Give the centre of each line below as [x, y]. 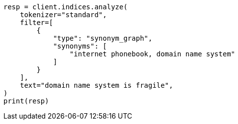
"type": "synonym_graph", [103, 38]
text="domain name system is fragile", [96, 85]
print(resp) [26, 101]
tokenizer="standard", [63, 15]
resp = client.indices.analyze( [66, 7]
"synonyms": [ [80, 46]
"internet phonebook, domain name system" [152, 54]
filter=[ [37, 23]
